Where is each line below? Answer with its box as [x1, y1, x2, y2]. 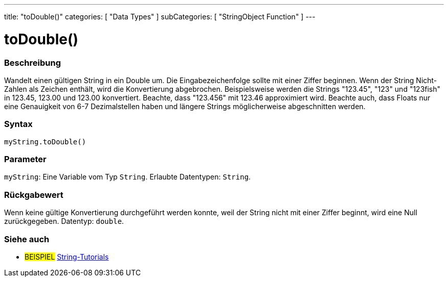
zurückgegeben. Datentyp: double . [4, 217, 124, 226]
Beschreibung [4, 57, 61, 68]
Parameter [4, 154, 47, 164]
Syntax [4, 119, 33, 130]
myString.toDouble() [4, 137, 86, 146]
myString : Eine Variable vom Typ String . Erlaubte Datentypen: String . [4, 172, 251, 182]
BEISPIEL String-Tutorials [25, 252, 109, 261]
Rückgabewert [4, 189, 63, 200]
